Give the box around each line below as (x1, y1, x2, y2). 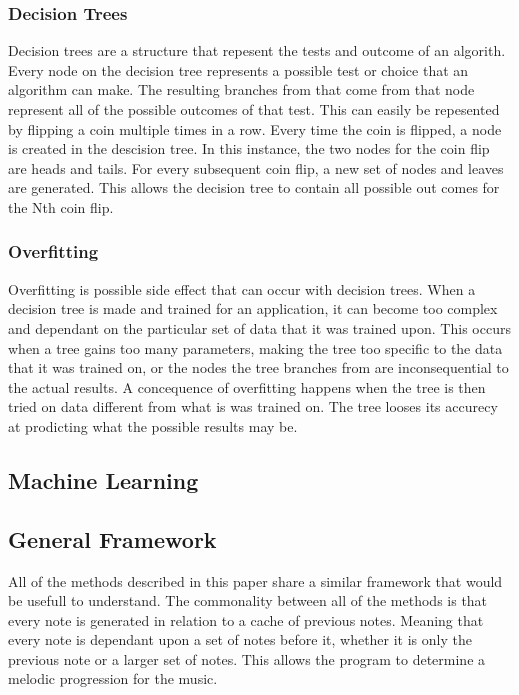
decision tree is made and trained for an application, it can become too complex (8, 298, 498, 319)
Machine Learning (8, 464, 199, 495)
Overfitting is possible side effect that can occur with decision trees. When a (8, 278, 476, 299)
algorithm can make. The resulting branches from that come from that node (8, 79, 475, 100)
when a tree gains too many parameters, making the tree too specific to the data (8, 337, 503, 358)
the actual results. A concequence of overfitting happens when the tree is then (8, 376, 486, 397)
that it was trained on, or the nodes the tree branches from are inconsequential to (8, 357, 509, 378)
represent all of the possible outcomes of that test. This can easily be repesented (8, 99, 500, 119)
